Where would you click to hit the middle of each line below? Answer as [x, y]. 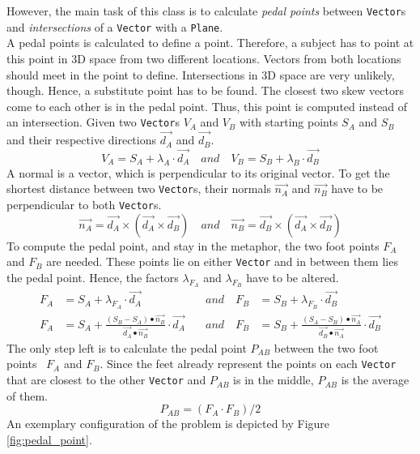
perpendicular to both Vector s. [84, 205]
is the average [375, 380]
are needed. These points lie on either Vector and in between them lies [222, 261]
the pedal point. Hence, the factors [93, 277]
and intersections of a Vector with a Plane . [115, 26]
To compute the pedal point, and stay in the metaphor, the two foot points [193, 245]
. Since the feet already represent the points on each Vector [248, 364]
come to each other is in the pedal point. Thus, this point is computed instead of [207, 106]
